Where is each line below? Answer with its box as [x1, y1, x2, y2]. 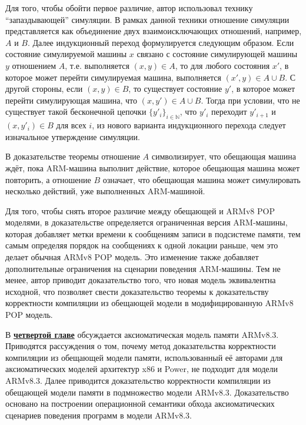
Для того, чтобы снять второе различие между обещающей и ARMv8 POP [5, 204, 275, 217]
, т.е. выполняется [65, 59, 129, 71]
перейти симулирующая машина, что [5, 94, 137, 106]
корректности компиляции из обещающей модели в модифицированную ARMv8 [5, 297, 294, 309]
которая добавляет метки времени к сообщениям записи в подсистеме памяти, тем [5, 227, 301, 240]
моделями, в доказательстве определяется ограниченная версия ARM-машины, [5, 216, 288, 228]
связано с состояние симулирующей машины [137, 48, 298, 60]
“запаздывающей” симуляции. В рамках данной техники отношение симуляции [5, 13, 290, 25]
